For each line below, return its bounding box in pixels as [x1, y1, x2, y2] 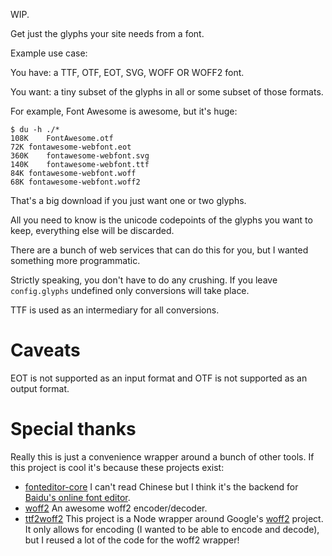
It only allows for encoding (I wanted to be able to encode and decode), [24, 523, 320, 535]
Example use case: [10, 47, 88, 59]
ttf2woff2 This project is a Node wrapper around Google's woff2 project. [24, 512, 324, 524]
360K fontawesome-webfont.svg [10, 151, 150, 161]
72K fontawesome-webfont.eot [10, 142, 132, 152]
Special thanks [10, 418, 137, 441]
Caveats [10, 339, 81, 362]
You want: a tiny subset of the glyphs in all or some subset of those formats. [10, 86, 324, 98]
